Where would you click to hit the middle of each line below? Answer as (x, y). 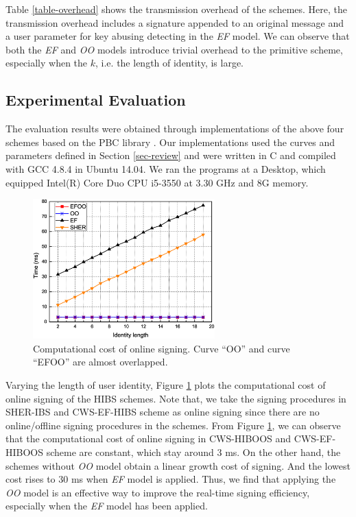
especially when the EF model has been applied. (107, 506)
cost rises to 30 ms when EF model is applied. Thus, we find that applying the (171, 479)
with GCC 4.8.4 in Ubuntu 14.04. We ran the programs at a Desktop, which (166, 168)
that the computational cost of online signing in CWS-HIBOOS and (149, 438)
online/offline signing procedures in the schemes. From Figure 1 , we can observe (173, 425)
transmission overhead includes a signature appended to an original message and (175, 22)
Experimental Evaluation (96, 100)
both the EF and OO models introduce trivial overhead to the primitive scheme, (174, 49)
